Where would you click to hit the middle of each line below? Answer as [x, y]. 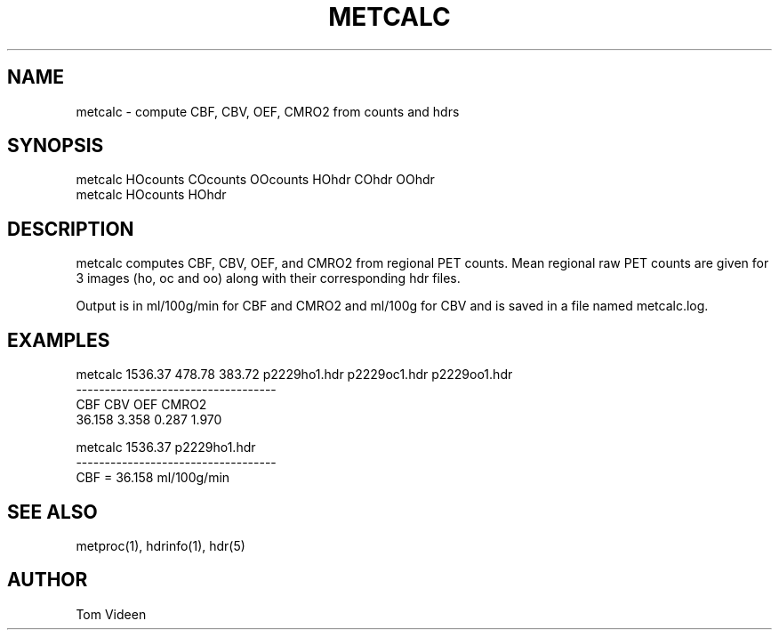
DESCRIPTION [71, 229]
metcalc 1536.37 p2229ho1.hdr [166, 448]
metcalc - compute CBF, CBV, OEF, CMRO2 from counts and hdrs [268, 111]
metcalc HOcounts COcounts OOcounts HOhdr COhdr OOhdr [255, 180]
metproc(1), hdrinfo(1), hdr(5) [161, 545]
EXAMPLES [59, 340]
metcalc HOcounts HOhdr [151, 195]
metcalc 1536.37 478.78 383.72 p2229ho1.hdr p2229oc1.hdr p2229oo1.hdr [294, 375]
